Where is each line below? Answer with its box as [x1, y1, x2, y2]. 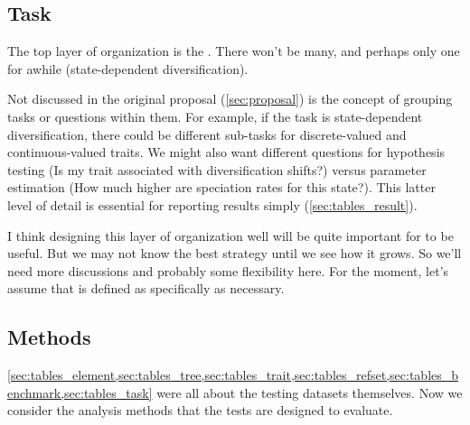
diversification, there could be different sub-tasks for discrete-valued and [7, 125, 407, 143]
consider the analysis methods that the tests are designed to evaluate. [7, 401, 393, 420]
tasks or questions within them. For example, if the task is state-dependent [7, 106, 423, 125]
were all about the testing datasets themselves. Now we [156, 383, 463, 402]
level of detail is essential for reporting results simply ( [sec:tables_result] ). [7, 195, 418, 214]
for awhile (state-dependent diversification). [7, 59, 249, 78]
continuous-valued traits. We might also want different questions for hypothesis [7, 143, 446, 162]
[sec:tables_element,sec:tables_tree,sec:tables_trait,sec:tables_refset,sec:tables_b [7, 365, 459, 384]
